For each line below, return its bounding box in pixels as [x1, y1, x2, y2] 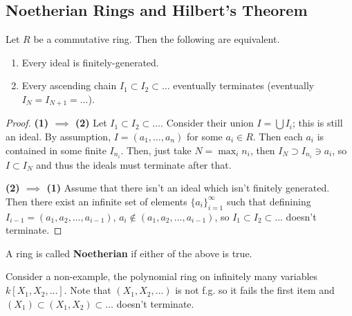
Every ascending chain [21, 78, 117, 93]
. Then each [252, 129, 303, 144]
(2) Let [75, 115, 107, 130]
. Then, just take [120, 142, 192, 157]
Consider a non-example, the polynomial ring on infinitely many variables [6, 269, 318, 284]
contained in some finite [6, 142, 106, 157]
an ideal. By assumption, [6, 129, 111, 144]
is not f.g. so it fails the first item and [175, 283, 335, 297]
